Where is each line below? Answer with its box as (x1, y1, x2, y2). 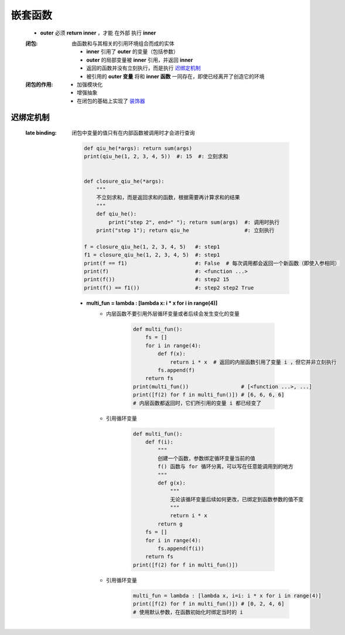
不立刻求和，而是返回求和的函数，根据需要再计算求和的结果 (96, 194, 240, 201)
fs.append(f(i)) (158, 545, 204, 552)
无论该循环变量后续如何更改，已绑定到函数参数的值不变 (170, 496, 304, 503)
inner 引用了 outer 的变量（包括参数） (86, 48, 179, 55)
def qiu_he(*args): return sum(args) (84, 145, 193, 152)
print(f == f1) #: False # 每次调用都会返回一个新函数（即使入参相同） (84, 260, 340, 267)
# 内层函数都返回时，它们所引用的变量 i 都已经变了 (132, 400, 262, 407)
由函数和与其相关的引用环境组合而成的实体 (71, 40, 175, 47)
